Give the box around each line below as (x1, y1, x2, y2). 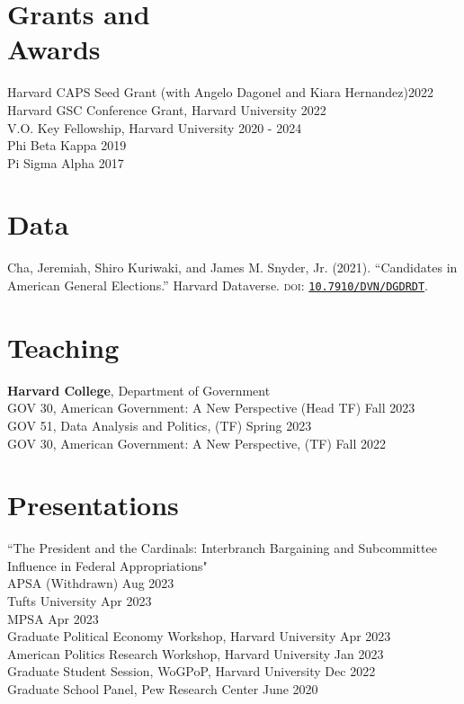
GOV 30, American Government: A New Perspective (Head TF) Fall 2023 (7, 398, 415, 417)
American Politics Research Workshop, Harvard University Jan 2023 (7, 644, 384, 663)
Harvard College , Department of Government (7, 380, 271, 399)
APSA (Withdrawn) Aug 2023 (7, 574, 174, 593)
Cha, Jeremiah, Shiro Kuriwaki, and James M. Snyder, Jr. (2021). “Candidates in (7, 258, 458, 277)
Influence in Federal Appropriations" (7, 556, 208, 575)
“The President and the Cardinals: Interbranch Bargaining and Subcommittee (7, 539, 437, 557)
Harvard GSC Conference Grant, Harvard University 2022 (7, 100, 326, 119)
